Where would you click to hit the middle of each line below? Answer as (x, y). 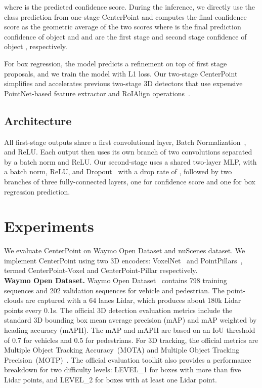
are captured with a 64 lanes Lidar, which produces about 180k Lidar (133, 300)
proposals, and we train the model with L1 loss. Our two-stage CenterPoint (121, 73)
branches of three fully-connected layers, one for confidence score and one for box (130, 181)
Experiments (49, 226)
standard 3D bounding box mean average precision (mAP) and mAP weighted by (130, 320)
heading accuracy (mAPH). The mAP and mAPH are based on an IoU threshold (130, 329)
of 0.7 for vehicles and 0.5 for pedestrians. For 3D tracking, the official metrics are (131, 340)
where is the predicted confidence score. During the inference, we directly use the (130, 7)
